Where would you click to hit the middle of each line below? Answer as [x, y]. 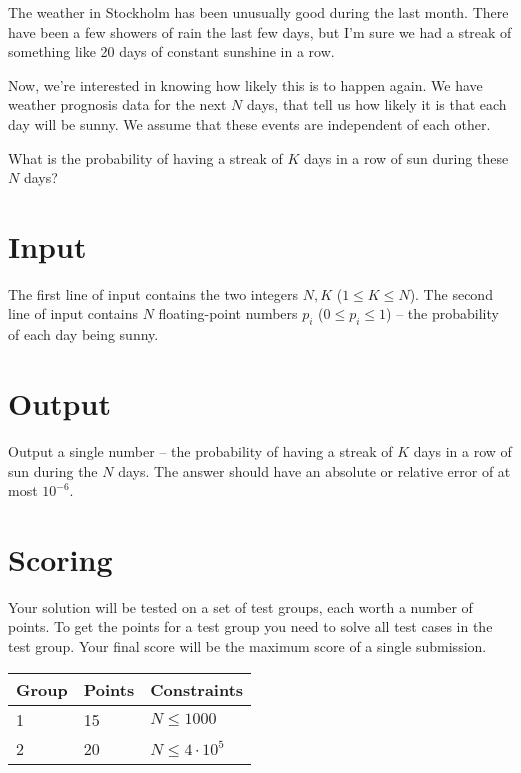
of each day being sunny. [83, 334]
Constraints [197, 689]
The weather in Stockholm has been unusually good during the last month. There [258, 12]
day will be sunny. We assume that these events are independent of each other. [249, 123]
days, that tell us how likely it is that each [377, 104]
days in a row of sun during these [406, 157]
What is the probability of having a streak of [145, 157]
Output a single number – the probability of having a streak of [200, 450]
